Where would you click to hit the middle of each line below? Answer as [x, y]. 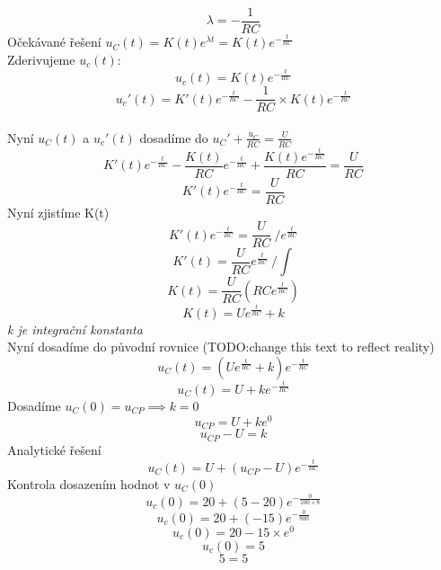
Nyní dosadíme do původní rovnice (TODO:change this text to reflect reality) [221, 347]
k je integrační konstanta [75, 329]
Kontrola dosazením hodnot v [89, 484]
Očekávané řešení [54, 42]
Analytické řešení [54, 449]
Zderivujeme [41, 59]
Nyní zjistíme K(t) [58, 212]
